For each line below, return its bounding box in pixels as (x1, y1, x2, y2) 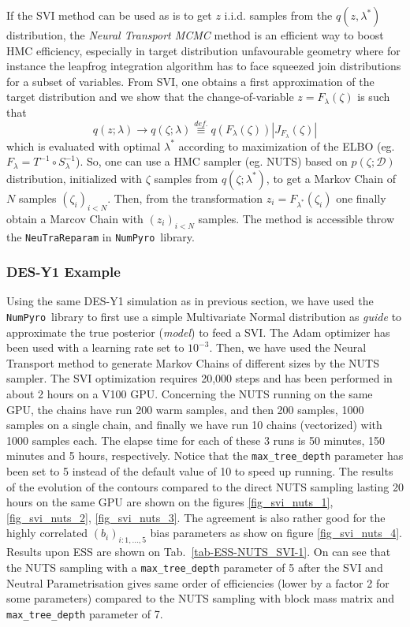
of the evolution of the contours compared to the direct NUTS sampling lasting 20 (6, 478, 404, 495)
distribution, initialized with (6, 170, 143, 186)
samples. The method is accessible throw (198, 210, 395, 226)
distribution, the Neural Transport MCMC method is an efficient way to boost (6, 27, 384, 43)
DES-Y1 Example (6, 262, 121, 282)
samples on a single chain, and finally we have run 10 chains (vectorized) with (6, 416, 382, 433)
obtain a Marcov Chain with (6, 210, 143, 226)
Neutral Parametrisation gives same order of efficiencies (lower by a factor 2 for (6, 574, 389, 591)
